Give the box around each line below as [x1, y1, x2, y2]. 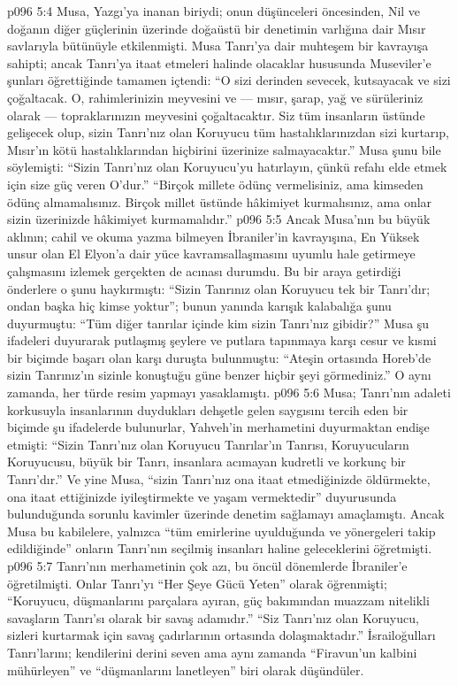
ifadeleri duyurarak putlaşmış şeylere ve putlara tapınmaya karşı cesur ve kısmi [7, 331, 437, 350]
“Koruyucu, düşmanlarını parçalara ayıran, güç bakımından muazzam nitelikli [7, 591, 430, 610]
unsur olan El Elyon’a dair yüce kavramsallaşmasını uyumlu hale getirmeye [7, 244, 416, 263]
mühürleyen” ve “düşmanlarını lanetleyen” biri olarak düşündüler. [7, 660, 364, 679]
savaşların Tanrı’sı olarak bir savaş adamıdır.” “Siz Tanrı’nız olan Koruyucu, [7, 608, 419, 627]
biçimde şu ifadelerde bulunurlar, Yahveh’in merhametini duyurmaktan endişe [7, 418, 430, 436]
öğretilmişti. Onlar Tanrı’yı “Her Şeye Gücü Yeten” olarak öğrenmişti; [7, 573, 387, 592]
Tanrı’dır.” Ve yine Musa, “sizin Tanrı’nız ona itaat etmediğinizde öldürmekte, [7, 470, 431, 489]
